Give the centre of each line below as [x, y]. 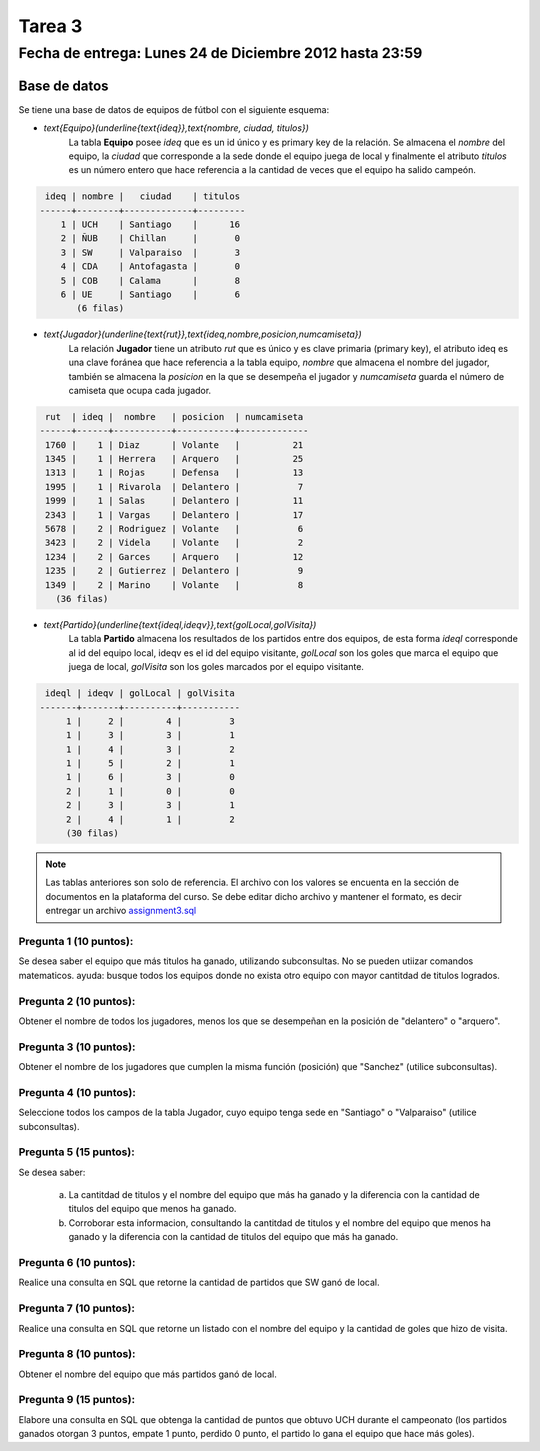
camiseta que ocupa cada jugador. [140, 390]
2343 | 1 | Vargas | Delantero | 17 [174, 514]
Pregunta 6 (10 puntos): [77, 1263]
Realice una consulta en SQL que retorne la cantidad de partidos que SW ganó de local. [199, 1282]
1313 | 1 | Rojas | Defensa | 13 [174, 473]
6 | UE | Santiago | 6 [150, 294]
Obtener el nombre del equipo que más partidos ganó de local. [147, 1374]
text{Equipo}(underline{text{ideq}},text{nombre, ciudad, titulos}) [176, 128]
